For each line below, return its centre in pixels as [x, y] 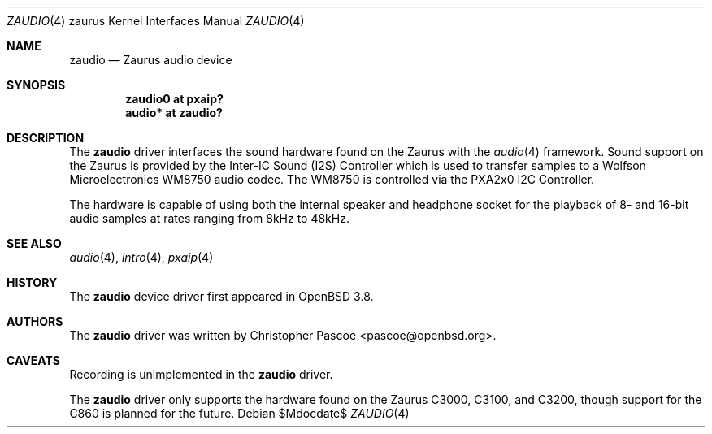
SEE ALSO [34, 243]
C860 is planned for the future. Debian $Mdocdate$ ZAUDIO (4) [239, 413]
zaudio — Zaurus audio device [151, 60]
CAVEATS [33, 360]
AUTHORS [35, 321]
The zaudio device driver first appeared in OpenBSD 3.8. [221, 296]
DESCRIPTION [46, 138]
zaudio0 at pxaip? [174, 99]
